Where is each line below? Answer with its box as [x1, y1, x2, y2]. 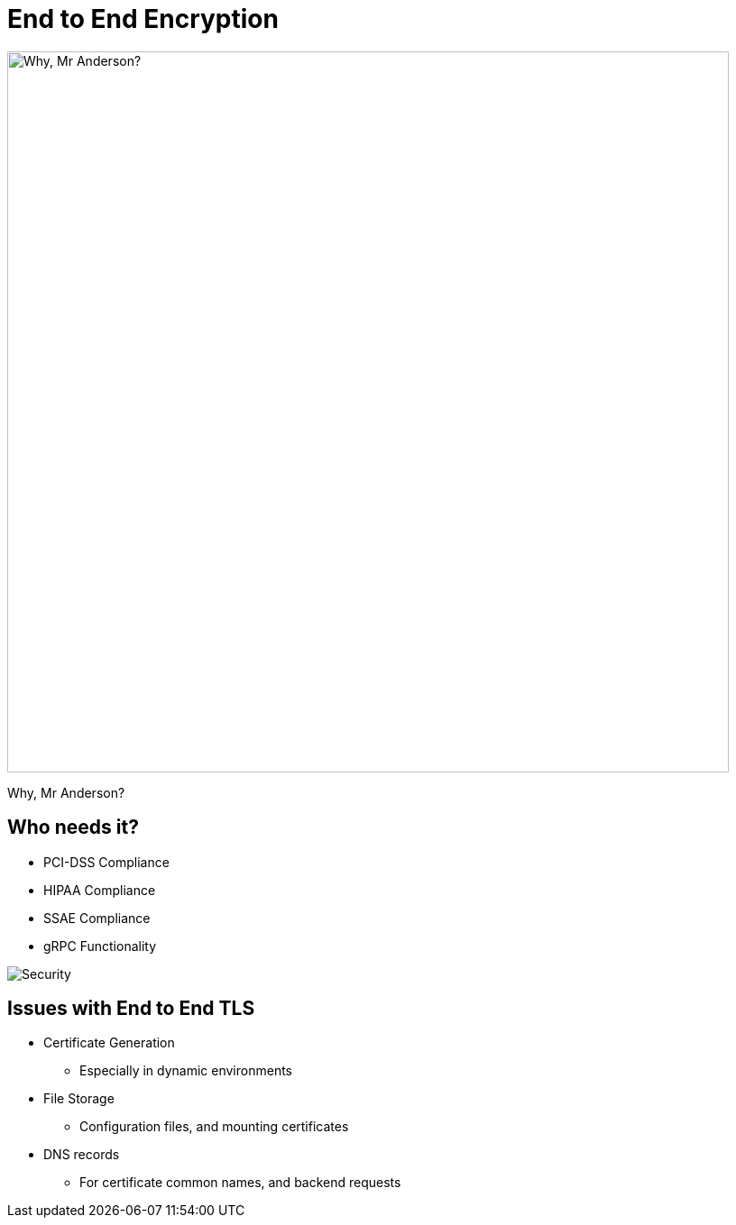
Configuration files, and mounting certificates [79, 1119, 349, 1135]
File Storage [43, 1091, 115, 1107]
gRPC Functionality [43, 937, 157, 954]
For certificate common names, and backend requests [79, 1175, 401, 1191]
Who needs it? [7, 816, 139, 839]
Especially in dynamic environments [79, 1063, 292, 1079]
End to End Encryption [7, 4, 279, 34]
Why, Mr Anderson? [7, 784, 125, 800]
